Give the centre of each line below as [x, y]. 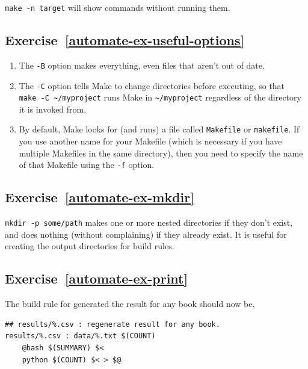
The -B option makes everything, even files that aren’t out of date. [142, 65]
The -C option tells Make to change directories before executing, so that [152, 85]
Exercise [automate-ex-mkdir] [100, 197]
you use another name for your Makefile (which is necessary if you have [150, 141]
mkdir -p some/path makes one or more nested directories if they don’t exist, [149, 222]
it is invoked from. [53, 109]
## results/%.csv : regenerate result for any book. [112, 324]
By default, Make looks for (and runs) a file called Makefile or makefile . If [159, 129]
